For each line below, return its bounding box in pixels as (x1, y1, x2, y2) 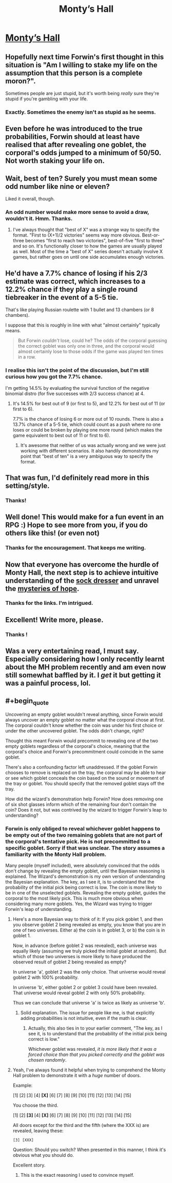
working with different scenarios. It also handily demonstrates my (20, 447, 159, 454)
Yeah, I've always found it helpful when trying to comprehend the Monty (12, 1067, 166, 1073)
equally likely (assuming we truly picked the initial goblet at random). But (12, 948, 166, 954)
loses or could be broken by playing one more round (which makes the (12, 426, 163, 433)
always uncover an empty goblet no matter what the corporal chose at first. (5, 717, 165, 723)
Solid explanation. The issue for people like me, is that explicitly (20, 1010, 155, 1016)
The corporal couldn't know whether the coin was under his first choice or (5, 722, 163, 728)
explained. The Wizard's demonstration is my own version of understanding (5, 873, 166, 880)
